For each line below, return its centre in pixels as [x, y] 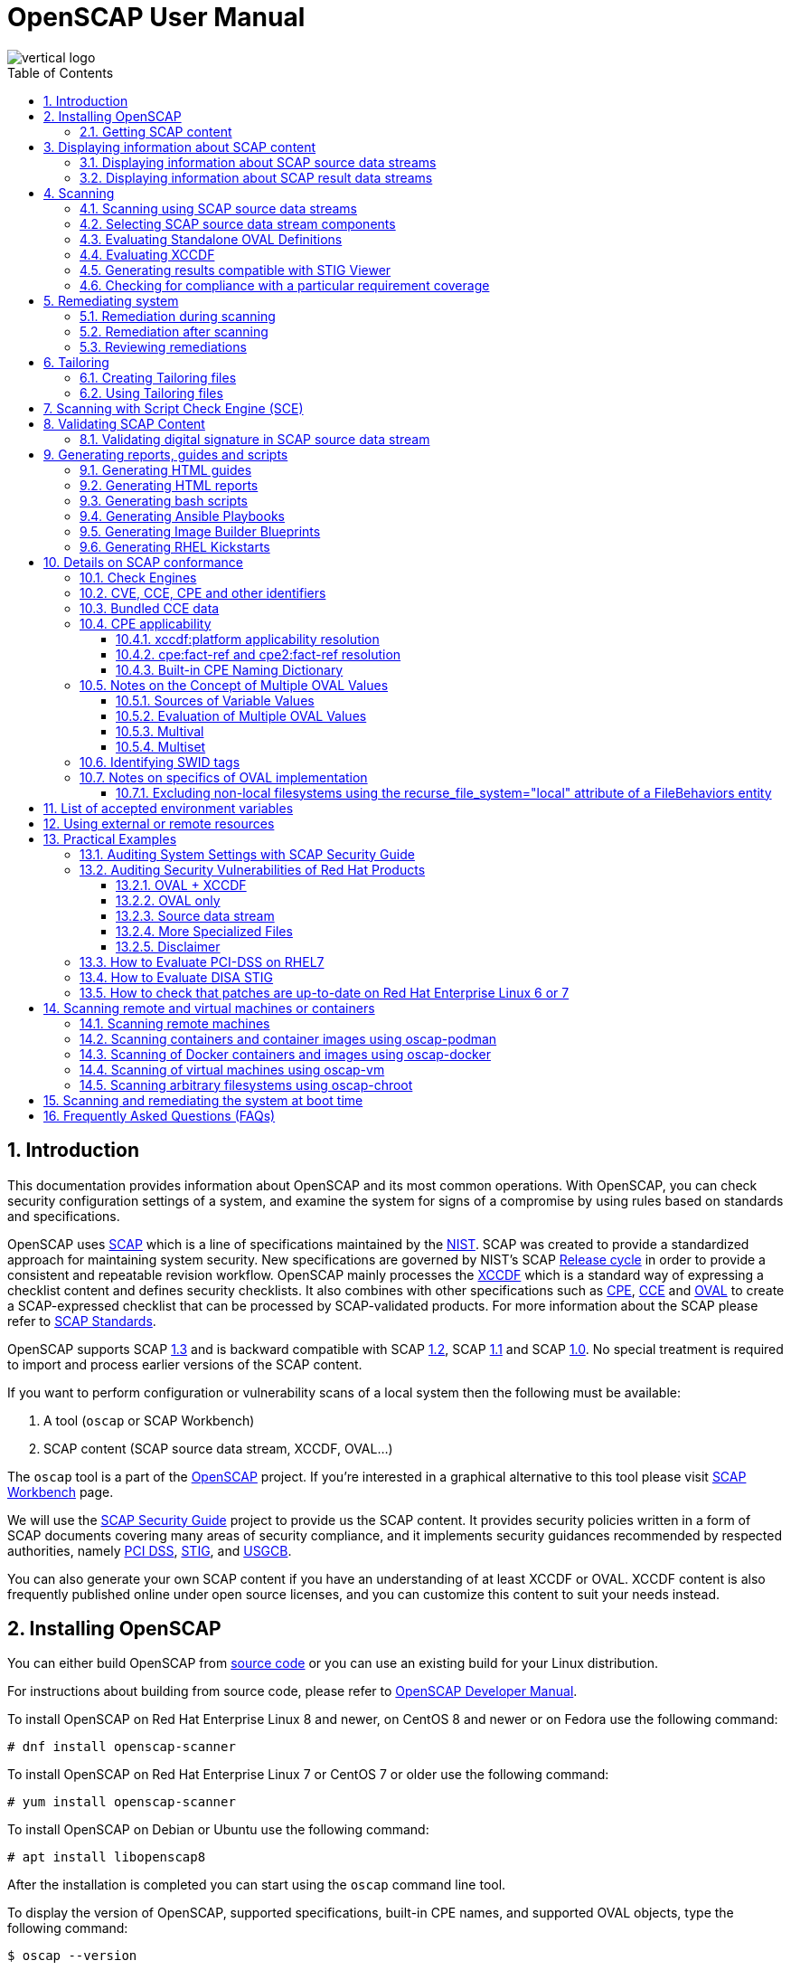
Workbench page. [61, 1492]
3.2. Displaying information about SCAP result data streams [256, 177]
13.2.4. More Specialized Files [204, 931]
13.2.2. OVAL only [168, 900]
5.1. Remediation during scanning [178, 316]
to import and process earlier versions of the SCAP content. [185, 1364]
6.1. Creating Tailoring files [158, 377]
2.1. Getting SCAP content [156, 131]
